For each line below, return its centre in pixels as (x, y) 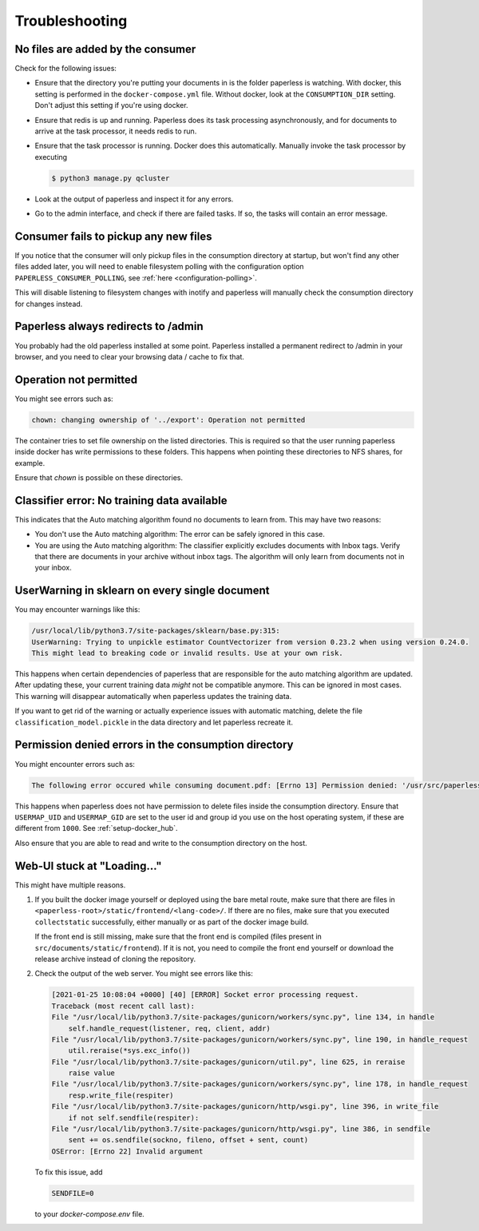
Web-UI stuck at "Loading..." (88, 866)
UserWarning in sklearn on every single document (143, 591)
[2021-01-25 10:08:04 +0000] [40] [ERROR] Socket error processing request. (205, 995)
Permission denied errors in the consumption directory (154, 745)
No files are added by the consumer (105, 49)
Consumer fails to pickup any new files (113, 236)
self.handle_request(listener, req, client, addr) (169, 1028)
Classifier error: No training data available (121, 500)
